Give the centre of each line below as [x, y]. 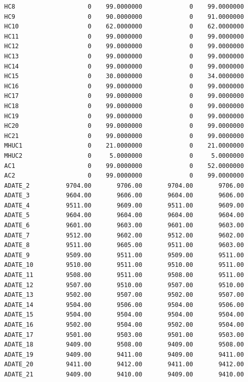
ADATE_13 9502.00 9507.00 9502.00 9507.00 [124, 295]
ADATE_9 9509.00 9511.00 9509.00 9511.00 [124, 255]
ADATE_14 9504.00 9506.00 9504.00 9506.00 [124, 305]
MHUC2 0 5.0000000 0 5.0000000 [124, 155]
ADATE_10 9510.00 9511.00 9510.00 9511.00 [124, 265]
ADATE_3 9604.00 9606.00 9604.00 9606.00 [124, 196]
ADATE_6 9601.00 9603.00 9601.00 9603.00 [124, 225]
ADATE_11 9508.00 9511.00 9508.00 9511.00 [124, 275]
